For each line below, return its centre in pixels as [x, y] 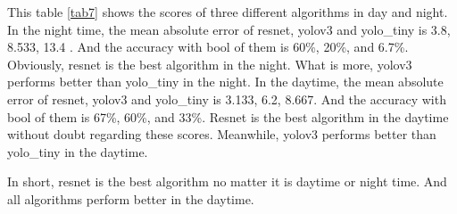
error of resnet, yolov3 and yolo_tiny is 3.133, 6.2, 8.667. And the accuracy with [227, 99]
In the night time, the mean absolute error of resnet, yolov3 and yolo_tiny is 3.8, [229, 29]
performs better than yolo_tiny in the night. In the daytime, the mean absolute [225, 82]
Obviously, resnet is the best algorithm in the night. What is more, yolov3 [210, 64]
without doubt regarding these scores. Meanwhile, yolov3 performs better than [222, 134]
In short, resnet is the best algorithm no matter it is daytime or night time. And [227, 181]
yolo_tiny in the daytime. [78, 151]
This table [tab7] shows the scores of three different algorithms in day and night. [228, 12]
